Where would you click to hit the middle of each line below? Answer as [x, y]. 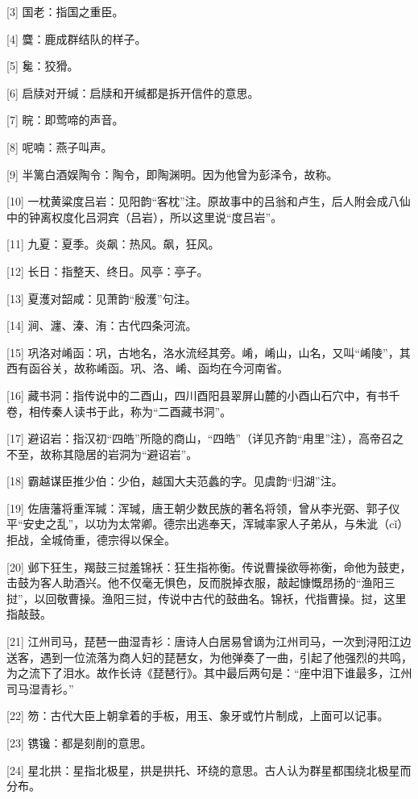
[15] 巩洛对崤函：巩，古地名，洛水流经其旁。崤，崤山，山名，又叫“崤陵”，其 [209, 352]
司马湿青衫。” [40, 688]
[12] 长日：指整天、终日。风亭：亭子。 [108, 270]
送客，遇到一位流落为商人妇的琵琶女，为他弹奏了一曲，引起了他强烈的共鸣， [209, 657]
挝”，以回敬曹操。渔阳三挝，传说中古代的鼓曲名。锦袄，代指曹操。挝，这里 [207, 598]
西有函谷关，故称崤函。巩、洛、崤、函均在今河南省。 [147, 368]
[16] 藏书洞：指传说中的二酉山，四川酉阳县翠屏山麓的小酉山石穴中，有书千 [203, 395]
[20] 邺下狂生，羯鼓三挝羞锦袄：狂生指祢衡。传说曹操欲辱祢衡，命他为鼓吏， [209, 566]
